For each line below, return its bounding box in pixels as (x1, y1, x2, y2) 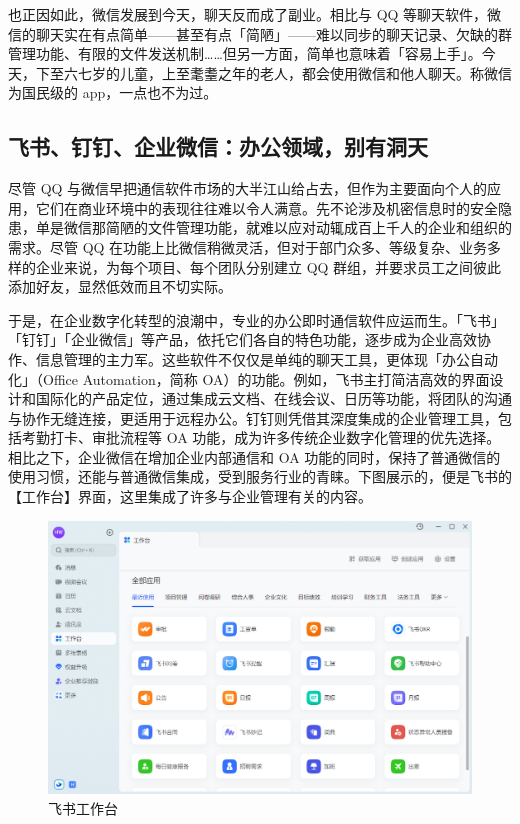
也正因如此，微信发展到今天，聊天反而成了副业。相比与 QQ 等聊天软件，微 (8, 4, 502, 24)
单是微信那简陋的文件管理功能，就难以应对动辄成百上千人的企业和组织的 (35, 217, 512, 238)
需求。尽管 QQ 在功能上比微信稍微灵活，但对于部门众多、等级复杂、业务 (8, 236, 488, 257)
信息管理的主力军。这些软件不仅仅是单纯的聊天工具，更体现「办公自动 (35, 348, 498, 369)
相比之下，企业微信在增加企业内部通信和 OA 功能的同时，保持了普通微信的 (8, 446, 501, 467)
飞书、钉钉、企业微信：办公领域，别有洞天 (8, 131, 428, 162)
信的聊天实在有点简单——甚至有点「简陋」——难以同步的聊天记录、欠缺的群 (8, 23, 512, 44)
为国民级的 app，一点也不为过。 (8, 82, 218, 103)
